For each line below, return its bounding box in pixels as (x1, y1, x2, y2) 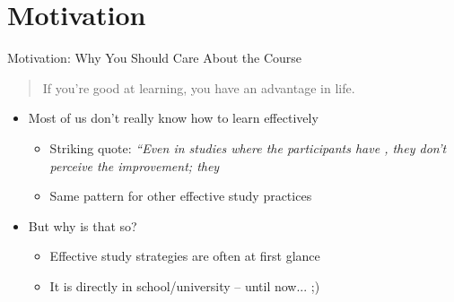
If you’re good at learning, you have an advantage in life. (42, 78, 355, 97)
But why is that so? (28, 216, 137, 235)
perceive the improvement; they (49, 156, 220, 175)
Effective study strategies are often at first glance (49, 246, 320, 265)
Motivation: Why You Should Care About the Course (7, 48, 302, 67)
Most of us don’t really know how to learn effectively (28, 108, 319, 127)
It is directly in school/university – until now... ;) (49, 276, 320, 295)
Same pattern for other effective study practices (49, 186, 312, 205)
